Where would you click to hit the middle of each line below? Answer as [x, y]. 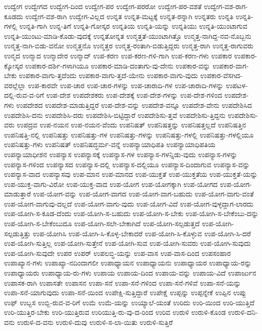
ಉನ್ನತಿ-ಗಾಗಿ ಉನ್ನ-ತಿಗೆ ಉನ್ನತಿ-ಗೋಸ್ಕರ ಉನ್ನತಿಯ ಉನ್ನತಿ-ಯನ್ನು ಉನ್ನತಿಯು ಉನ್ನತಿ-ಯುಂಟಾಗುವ [134, 26]
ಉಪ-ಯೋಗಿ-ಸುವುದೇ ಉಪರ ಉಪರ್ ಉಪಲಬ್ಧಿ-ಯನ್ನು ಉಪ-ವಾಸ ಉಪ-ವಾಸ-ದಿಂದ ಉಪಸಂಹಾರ [118, 253]
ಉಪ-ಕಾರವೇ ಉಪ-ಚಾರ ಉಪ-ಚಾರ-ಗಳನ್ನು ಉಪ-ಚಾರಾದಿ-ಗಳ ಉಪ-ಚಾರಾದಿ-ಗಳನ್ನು [126, 85]
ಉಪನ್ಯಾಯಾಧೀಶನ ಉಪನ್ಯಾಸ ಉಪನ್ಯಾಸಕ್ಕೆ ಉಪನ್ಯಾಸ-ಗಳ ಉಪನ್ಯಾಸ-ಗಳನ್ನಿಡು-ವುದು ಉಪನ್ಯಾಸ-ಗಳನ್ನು [121, 154]
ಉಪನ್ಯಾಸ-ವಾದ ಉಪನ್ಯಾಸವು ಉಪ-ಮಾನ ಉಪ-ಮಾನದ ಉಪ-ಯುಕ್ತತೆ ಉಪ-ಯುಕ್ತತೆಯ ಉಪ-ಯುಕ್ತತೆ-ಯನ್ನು [131, 174]
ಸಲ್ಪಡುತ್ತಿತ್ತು [17, 233]
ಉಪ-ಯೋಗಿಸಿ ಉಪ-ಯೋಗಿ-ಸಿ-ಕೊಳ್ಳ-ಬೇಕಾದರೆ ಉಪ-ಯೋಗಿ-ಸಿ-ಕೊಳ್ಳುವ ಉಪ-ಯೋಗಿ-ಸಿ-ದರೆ [142, 233]
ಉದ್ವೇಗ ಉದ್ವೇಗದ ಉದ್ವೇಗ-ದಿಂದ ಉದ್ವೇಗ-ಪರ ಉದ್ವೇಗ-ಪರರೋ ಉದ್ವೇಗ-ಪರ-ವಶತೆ [103, 6]
